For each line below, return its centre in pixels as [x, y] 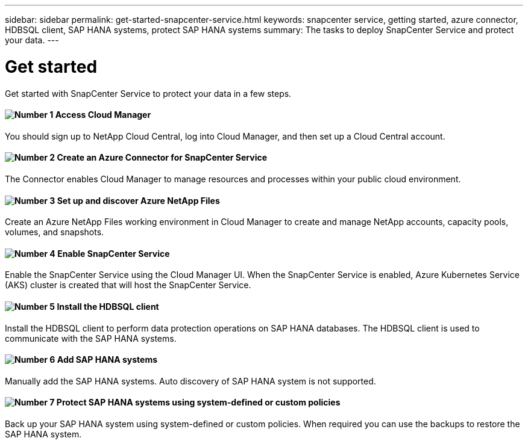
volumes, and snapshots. [55, 232]
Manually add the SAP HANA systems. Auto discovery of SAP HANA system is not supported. [190, 381]
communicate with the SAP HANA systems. [91, 338]
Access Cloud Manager [103, 115]
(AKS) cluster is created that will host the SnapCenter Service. [128, 285]
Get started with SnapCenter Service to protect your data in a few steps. [148, 93]
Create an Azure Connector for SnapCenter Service [162, 158]
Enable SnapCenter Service [114, 253]
